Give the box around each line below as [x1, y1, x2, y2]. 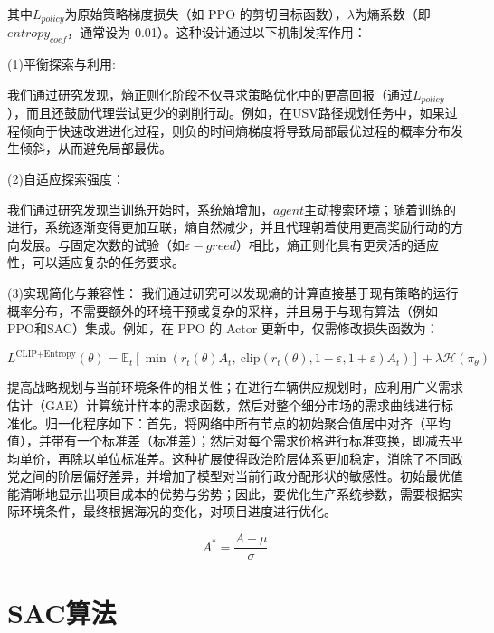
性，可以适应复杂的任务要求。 [7, 253, 185, 272]
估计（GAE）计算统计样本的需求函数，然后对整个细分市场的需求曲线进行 [7, 395, 442, 414]
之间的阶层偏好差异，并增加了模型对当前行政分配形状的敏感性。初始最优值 [19, 466, 463, 485]
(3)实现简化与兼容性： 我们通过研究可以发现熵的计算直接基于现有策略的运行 [7, 283, 459, 302]
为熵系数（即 [354, 5, 431, 23]
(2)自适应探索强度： [7, 169, 125, 188]
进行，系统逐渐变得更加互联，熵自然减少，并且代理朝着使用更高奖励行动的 [7, 217, 451, 236]
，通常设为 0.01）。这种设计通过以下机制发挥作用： [67, 23, 366, 42]
